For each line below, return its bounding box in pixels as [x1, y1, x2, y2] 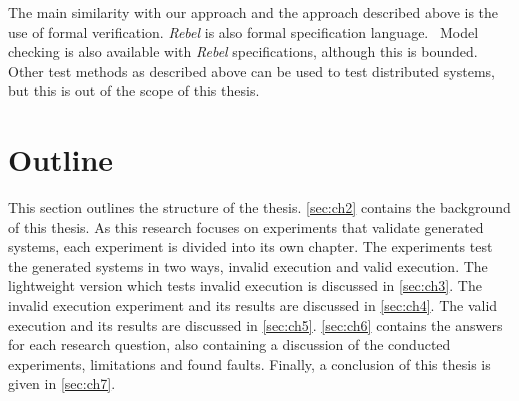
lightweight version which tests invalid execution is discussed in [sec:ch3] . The [8, 275, 482, 296]
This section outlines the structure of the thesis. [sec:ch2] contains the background [8, 197, 511, 218]
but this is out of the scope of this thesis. [8, 80, 260, 101]
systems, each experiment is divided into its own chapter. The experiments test [8, 236, 493, 257]
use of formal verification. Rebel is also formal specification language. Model [8, 21, 479, 42]
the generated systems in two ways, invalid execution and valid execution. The [8, 255, 488, 276]
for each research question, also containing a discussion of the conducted [8, 334, 451, 355]
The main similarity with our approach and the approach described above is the [8, 2, 499, 22]
